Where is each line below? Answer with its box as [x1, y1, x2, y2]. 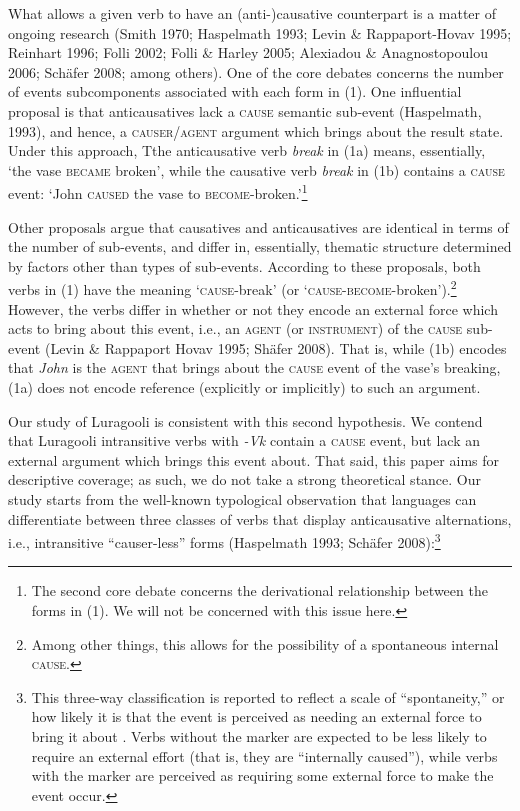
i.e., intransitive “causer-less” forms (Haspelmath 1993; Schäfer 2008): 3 [8, 529, 441, 552]
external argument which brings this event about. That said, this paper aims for [8, 449, 499, 470]
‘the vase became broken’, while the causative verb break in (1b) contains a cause [8, 159, 505, 180]
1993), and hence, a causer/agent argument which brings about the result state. [8, 120, 504, 141]
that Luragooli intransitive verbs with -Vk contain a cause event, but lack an [8, 430, 480, 451]
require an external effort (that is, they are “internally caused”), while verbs [31, 745, 498, 766]
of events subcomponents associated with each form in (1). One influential [8, 81, 462, 102]
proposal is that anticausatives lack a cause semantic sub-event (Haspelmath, [8, 100, 482, 121]
